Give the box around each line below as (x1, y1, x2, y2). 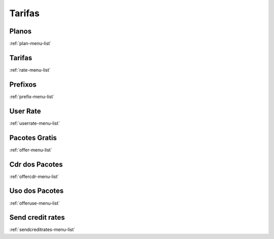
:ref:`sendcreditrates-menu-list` (9, 226, 76, 233)
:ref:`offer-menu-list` (9, 147, 53, 153)
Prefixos (9, 80, 37, 89)
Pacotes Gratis (9, 133, 57, 142)
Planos (9, 27, 32, 36)
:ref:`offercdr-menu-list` (9, 173, 59, 180)
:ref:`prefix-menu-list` (9, 93, 55, 99)
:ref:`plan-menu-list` (9, 41, 52, 47)
